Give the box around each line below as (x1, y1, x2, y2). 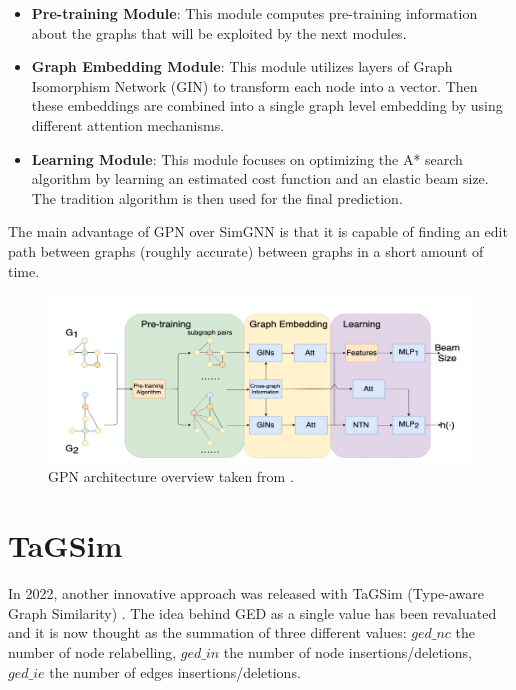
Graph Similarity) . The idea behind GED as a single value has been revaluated (8, 602, 497, 623)
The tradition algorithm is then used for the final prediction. (31, 187, 403, 208)
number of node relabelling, (8, 641, 177, 662)
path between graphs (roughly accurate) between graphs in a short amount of (8, 240, 484, 261)
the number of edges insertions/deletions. (49, 661, 301, 682)
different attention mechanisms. (31, 114, 225, 135)
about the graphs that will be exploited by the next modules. (31, 22, 407, 43)
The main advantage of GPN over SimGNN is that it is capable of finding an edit (8, 221, 508, 242)
